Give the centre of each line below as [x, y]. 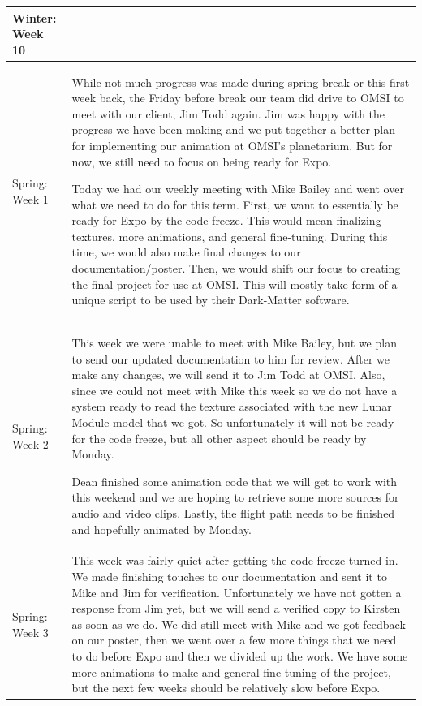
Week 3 [30, 632]
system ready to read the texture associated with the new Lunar [232, 406]
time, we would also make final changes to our [186, 252]
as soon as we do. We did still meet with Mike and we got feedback [239, 624]
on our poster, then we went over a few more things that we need [234, 640]
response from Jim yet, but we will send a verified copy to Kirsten [236, 608]
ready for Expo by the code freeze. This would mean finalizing [226, 220]
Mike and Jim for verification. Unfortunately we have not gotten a [237, 592]
